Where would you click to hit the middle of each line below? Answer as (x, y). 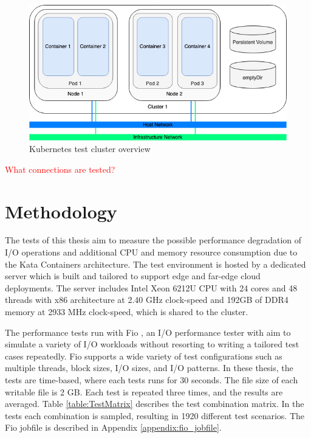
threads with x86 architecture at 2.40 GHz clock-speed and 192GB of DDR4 (147, 300)
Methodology (61, 211)
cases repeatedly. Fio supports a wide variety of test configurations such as (144, 356)
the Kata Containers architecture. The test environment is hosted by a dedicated (155, 264)
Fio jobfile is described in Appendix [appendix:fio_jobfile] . (113, 427)
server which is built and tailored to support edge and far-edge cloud (133, 276)
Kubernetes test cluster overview (90, 149)
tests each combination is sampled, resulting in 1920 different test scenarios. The (155, 415)
